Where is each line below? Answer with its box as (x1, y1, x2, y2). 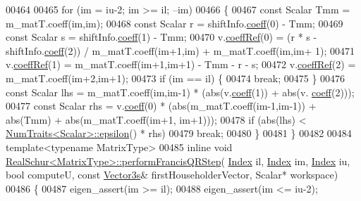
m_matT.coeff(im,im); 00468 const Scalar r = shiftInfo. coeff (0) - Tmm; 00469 (6, 15, 343, 30)
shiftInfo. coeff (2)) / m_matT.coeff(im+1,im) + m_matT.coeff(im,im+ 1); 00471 (6, 43, 355, 58)
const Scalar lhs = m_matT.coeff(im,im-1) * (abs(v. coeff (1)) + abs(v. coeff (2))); (6, 84, 355, 99)
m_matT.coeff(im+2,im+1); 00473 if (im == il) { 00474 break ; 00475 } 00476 (6, 70, 345, 85)
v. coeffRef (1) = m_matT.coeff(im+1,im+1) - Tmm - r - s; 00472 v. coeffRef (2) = (6, 57, 356, 72)
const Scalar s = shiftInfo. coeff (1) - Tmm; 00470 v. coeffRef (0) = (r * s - (6, 30, 317, 44)
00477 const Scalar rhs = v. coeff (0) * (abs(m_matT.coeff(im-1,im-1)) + (6, 98, 317, 113)
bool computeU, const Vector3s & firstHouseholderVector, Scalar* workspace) (6, 167, 338, 182)
